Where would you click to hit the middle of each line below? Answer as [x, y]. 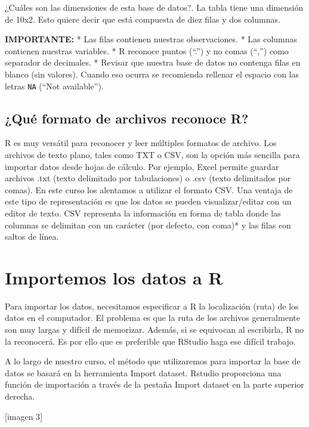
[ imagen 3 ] [24, 416]
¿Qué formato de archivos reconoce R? [127, 118]
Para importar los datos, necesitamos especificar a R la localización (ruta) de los [152, 306]
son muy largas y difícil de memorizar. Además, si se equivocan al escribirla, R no [154, 329]
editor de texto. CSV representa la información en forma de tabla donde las [143, 213]
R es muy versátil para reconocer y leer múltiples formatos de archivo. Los [141, 143]
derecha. [20, 396]
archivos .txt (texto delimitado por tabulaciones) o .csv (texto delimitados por [148, 178]
